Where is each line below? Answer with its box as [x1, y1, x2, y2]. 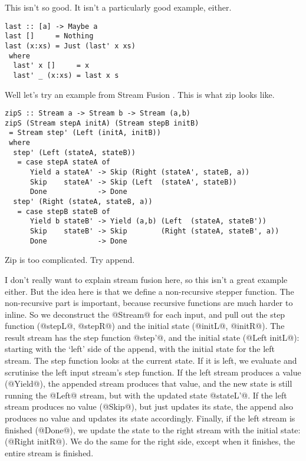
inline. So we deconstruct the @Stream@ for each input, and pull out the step [5, 308, 285, 320]
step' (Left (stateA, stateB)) [13, 148, 136, 157]
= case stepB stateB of [17, 207, 110, 216]
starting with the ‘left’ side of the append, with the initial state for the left [5, 343, 275, 355]
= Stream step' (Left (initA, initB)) [9, 129, 161, 137]
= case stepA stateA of [17, 158, 110, 167]
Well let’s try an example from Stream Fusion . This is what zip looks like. [5, 88, 275, 100]
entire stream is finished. [5, 446, 94, 459]
